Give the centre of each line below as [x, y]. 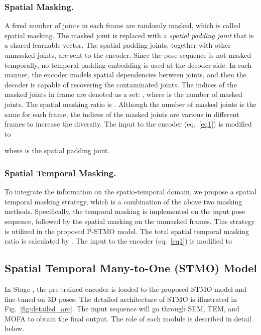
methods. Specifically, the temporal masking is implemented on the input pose [125, 211]
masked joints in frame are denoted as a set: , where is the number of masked [123, 94]
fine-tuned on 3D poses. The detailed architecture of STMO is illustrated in [121, 299]
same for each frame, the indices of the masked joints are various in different [122, 114]
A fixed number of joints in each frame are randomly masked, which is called [123, 25]
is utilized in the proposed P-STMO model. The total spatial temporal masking [127, 231]
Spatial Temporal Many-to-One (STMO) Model [131, 268]
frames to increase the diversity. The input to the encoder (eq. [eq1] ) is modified [128, 124]
